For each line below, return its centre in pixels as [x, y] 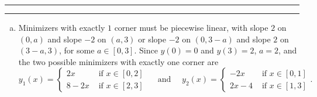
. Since [146, 50]
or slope [152, 39]
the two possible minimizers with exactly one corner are [118, 61]
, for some [77, 50]
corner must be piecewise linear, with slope [191, 27]
